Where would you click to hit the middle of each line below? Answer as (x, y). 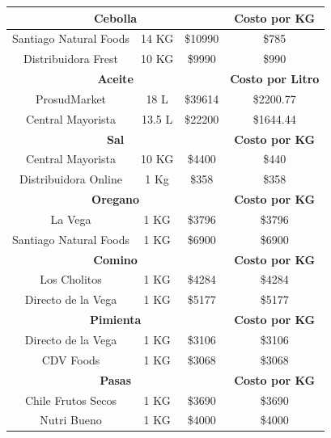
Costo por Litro (275, 79)
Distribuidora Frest (71, 59)
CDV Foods (71, 359)
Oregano (116, 199)
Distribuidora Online (71, 179)
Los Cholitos (71, 279)
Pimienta (115, 320)
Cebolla (115, 17)
